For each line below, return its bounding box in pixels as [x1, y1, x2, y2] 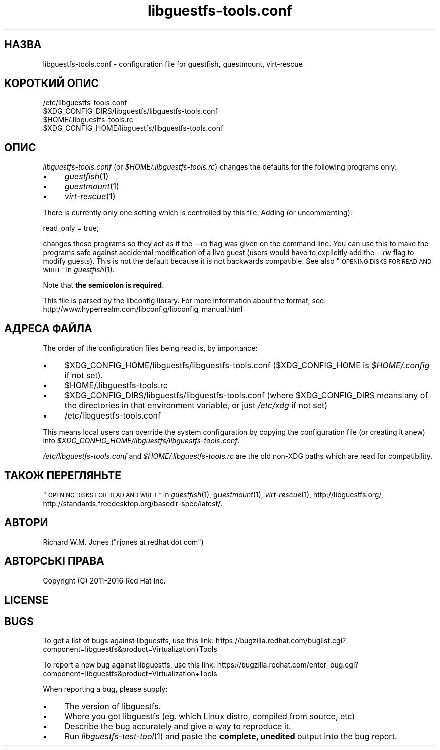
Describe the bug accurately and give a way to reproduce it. [64, 721, 291, 731]
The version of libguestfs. [64, 701, 161, 711]
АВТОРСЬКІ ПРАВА [4, 555, 104, 568]
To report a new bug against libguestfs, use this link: [43, 660, 215, 669]
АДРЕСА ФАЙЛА [4, 322, 92, 335]
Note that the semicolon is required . [43, 281, 164, 290]
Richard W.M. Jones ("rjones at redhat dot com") [43, 537, 204, 546]
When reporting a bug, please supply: [43, 684, 168, 693]
